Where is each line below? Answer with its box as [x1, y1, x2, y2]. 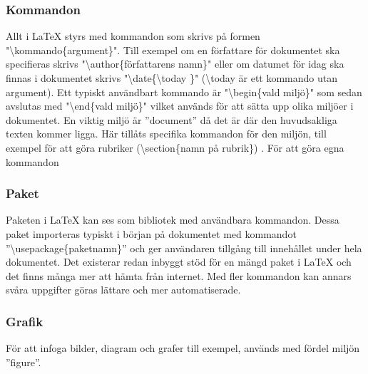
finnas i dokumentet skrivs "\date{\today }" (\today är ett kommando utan [6, 71, 338, 85]
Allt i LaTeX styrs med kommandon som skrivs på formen [6, 28, 260, 43]
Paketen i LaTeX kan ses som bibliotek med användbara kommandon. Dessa [6, 212, 339, 227]
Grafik [6, 312, 44, 330]
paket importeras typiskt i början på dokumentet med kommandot [6, 226, 297, 241]
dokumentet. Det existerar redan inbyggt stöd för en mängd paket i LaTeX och [6, 254, 352, 269]
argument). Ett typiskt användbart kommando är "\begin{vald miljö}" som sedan [6, 84, 362, 99]
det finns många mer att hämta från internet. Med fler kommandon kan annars [6, 268, 352, 283]
